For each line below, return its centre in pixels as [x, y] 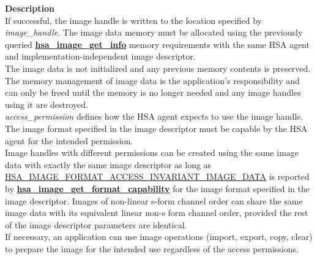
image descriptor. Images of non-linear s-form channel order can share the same [154, 200]
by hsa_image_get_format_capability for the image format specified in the [157, 188]
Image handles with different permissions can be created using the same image [152, 153]
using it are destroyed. [47, 104]
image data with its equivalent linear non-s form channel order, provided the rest [157, 213]
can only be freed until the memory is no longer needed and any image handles [153, 92]
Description [30, 8]
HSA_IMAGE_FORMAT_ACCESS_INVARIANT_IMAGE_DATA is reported [157, 176]
